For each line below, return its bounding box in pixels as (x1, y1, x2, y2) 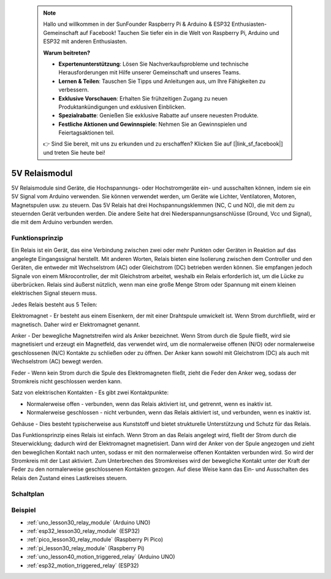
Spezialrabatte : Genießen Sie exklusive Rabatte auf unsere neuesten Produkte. (58, 112, 259, 119)
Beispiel (11, 506, 36, 515)
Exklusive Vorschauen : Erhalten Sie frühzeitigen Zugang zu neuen (58, 95, 228, 102)
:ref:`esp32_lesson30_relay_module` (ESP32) (26, 527, 140, 534)
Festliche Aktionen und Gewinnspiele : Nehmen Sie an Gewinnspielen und (58, 120, 248, 128)
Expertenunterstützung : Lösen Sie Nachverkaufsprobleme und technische (58, 60, 249, 68)
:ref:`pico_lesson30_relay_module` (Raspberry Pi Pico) (26, 536, 164, 543)
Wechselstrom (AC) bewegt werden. (11, 358, 104, 365)
